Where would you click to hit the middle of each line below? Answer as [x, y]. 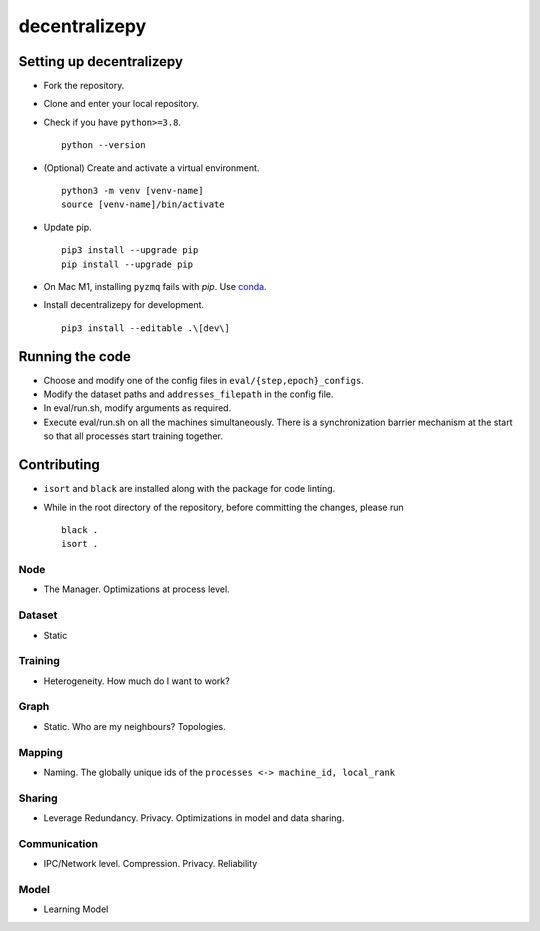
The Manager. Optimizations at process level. [136, 589]
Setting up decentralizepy [101, 61]
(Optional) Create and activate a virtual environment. [151, 167]
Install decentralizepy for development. [124, 305]
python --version [103, 145]
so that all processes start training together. [133, 436]
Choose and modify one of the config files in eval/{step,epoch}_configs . [203, 380]
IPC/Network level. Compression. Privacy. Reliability [150, 864]
